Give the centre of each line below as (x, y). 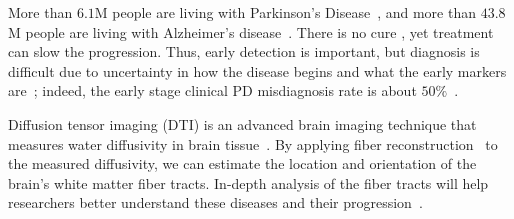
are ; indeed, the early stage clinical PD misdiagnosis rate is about (212, 90)
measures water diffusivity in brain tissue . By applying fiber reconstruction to (253, 143)
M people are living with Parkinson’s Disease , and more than (285, 12)
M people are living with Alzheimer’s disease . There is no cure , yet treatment (251, 31)
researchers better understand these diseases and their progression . (215, 202)
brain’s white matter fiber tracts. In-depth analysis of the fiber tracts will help (248, 182)
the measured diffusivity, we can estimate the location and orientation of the (242, 163)
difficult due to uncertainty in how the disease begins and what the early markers (257, 70)
